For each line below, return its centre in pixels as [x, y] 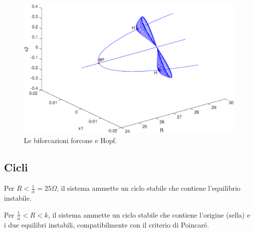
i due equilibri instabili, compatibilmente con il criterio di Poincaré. [107, 224]
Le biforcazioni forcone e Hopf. [70, 140]
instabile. [18, 198]
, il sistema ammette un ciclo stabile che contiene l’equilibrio [149, 188]
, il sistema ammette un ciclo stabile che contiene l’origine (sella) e [149, 214]
